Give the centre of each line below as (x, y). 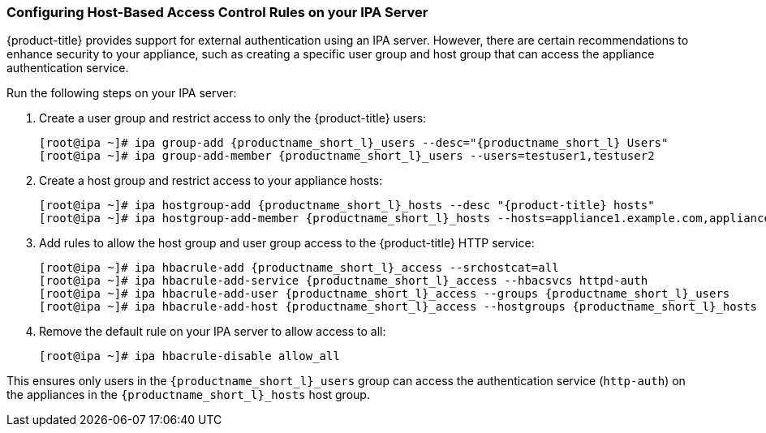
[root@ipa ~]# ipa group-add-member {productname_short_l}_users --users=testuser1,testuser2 (347, 156)
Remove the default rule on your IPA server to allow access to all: (213, 332)
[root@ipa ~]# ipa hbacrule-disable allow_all (189, 356)
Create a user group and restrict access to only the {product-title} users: (233, 118)
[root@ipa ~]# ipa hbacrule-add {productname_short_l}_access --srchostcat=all (299, 268)
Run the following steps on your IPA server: (122, 93)
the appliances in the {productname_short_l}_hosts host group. (188, 395)
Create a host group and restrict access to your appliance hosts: (211, 181)
